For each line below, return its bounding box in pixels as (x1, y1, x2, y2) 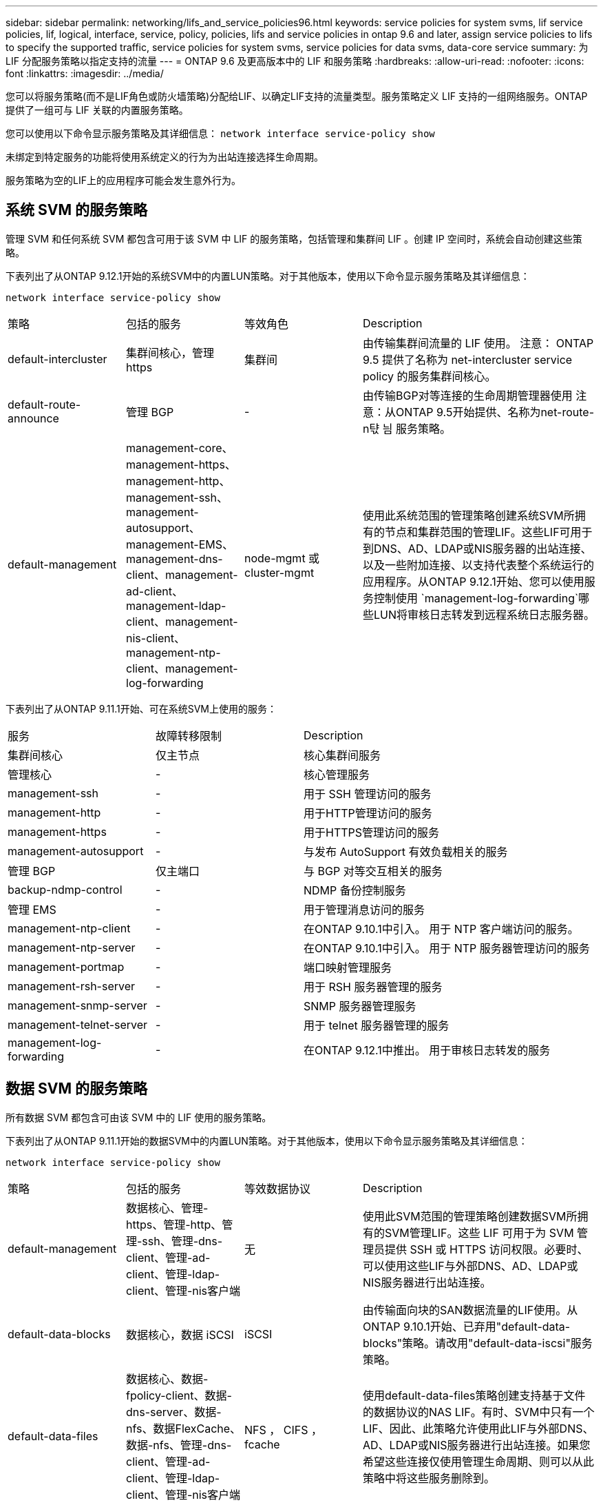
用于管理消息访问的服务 (304, 902, 425, 917)
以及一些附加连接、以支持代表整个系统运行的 (363, 557, 595, 572)
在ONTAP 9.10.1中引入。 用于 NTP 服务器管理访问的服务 (304, 941, 590, 955)
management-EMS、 (126, 537, 233, 551)
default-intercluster (8, 351, 107, 366)
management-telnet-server (8, 1017, 148, 1032)
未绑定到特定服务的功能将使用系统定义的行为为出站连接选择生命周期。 (6, 151, 324, 163)
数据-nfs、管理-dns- (126, 1437, 232, 1452)
